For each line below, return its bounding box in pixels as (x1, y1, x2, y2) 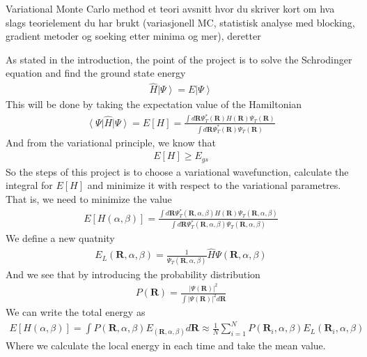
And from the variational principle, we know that (6, 135, 216, 149)
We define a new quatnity (6, 231, 115, 245)
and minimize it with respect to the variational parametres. (87, 178, 341, 192)
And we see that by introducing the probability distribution (6, 266, 260, 281)
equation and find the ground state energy (6, 66, 186, 80)
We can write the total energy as (6, 305, 146, 319)
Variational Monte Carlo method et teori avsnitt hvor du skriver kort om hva (6, 1, 335, 15)
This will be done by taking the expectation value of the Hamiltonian (6, 97, 302, 112)
